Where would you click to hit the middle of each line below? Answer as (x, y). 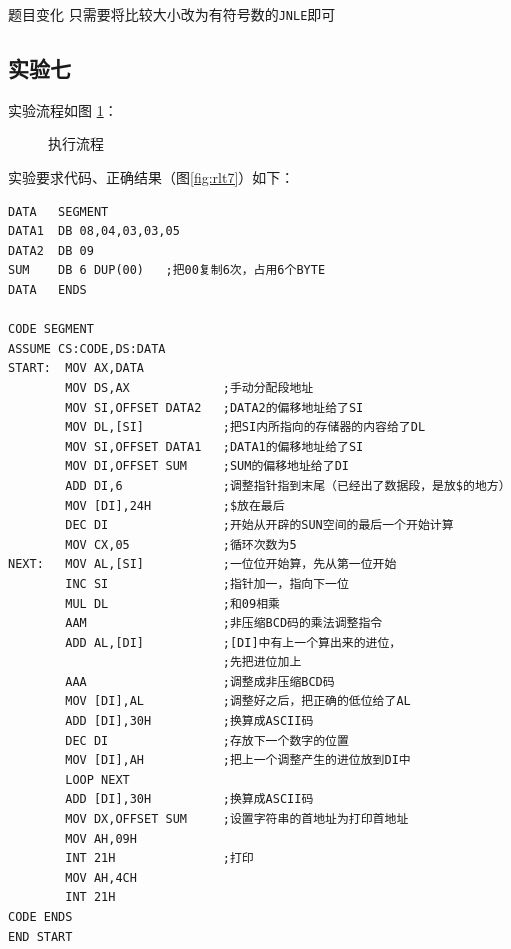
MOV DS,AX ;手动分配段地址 (189, 387)
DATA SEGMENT (58, 211)
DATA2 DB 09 (51, 250)
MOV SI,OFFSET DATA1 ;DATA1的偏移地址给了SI (214, 446)
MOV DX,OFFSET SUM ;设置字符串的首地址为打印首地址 (237, 819)
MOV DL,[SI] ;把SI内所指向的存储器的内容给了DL (245, 427)
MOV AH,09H (101, 838)
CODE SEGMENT (51, 329)
